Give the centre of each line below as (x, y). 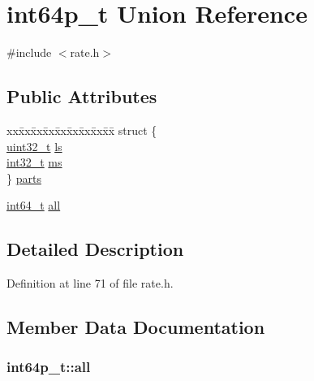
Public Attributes (82, 96)
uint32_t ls (34, 146)
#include (29, 52)
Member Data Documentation (136, 327)
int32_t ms (34, 162)
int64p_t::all (49, 367)
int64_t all (34, 205)
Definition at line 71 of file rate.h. (90, 283)
